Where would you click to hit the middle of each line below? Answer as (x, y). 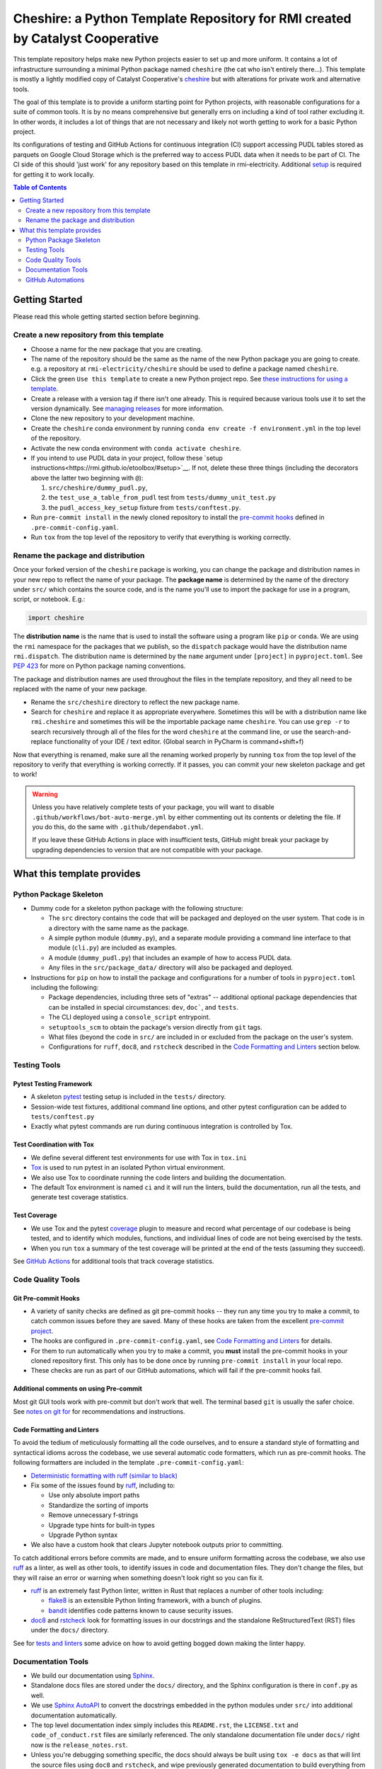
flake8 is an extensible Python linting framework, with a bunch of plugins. (155, 1601)
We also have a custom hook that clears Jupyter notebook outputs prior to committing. (157, 1545)
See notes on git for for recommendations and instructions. (99, 1412)
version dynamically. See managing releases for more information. (127, 408)
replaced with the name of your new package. (80, 689)
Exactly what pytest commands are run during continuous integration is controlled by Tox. (162, 1126)
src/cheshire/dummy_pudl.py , (98, 488)
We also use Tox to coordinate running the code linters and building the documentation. (158, 1177)
